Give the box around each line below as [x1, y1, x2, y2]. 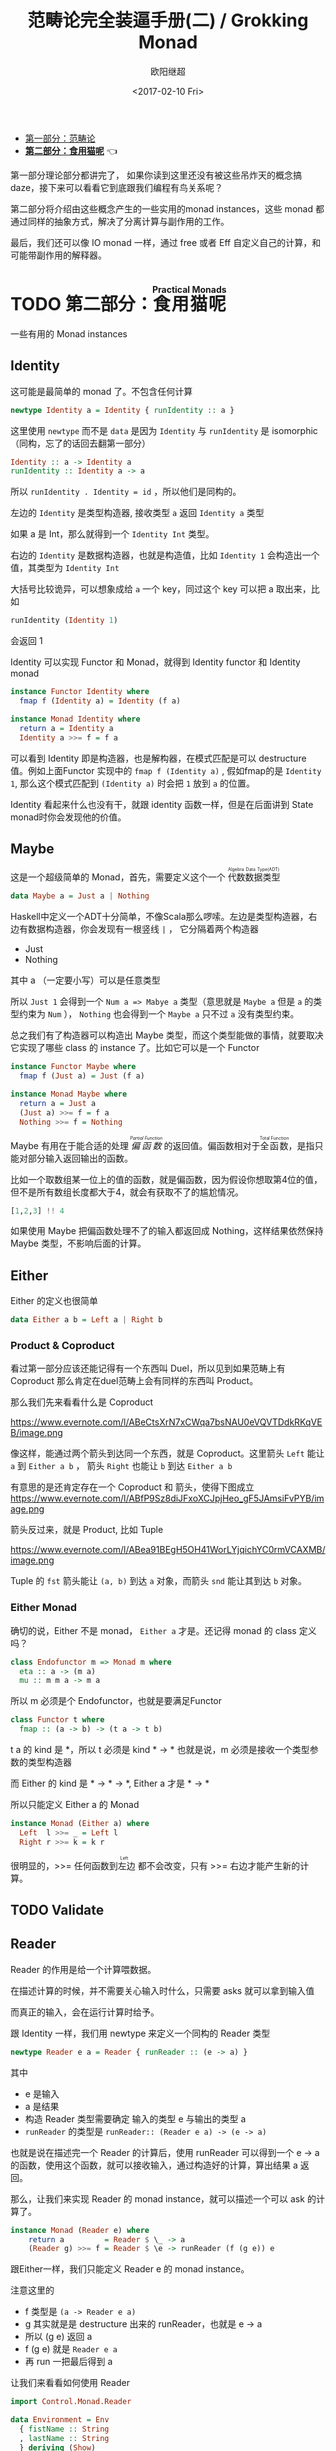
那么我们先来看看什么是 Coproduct [10, 1396, 153, 1408]
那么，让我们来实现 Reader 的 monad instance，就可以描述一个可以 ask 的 [10, 2192, 317, 2205]
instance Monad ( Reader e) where [10, 2225, 150, 2235]
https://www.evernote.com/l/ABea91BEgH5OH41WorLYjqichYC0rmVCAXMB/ [10, 1544, 326, 1556]
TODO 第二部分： [10, 293, 153, 316]
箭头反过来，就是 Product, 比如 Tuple [10, 1524, 164, 1536]
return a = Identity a [19, 723, 114, 733]
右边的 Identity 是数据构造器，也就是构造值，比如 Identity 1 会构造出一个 [10, 549, 320, 561]
